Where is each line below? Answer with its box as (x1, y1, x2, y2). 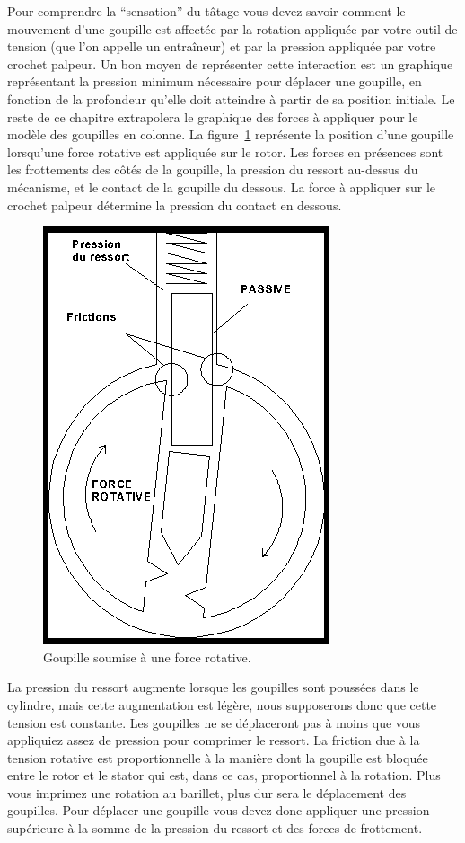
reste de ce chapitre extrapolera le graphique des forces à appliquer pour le (7, 107, 418, 126)
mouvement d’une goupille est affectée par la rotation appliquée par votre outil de (7, 19, 458, 38)
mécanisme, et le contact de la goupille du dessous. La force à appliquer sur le (7, 177, 436, 196)
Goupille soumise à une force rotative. (43, 647, 251, 666)
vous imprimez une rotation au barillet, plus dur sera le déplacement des (7, 783, 407, 802)
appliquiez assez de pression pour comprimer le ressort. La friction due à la (7, 731, 420, 750)
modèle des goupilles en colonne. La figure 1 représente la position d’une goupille (7, 125, 454, 144)
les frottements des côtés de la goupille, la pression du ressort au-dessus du (7, 160, 418, 179)
